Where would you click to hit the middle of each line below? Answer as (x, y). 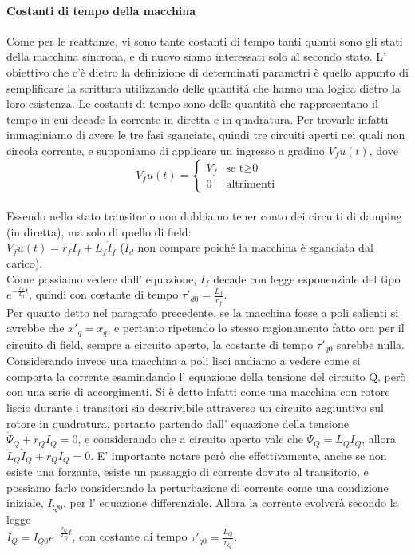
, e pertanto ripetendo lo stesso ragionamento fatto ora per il (256, 328)
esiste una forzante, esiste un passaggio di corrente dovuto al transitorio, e (188, 472)
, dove (383, 150)
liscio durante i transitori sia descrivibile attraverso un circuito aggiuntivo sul (195, 407)
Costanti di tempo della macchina (101, 10)
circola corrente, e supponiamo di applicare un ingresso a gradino (166, 150)
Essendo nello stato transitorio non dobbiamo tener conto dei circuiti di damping (204, 216)
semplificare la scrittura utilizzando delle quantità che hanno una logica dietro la (204, 87)
